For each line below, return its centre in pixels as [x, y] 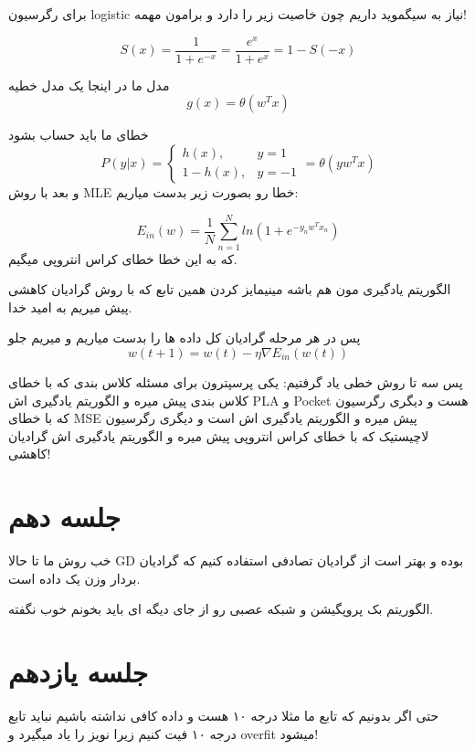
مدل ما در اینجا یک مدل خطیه [89, 85]
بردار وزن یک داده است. [74, 578]
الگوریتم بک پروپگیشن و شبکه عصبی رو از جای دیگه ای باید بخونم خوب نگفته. [221, 609]
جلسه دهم [65, 517]
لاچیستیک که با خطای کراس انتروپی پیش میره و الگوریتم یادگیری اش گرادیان [219, 435]
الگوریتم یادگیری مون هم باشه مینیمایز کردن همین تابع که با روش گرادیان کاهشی [230, 289]
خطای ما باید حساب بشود [79, 135]
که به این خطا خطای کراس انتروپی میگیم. [123, 258]
